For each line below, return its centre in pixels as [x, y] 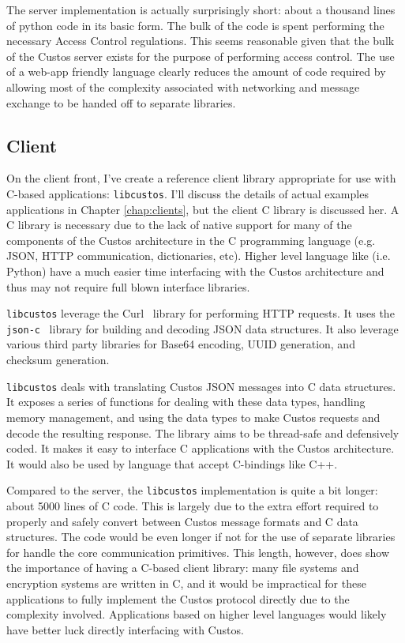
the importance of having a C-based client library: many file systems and [183, 568]
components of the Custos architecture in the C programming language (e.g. [191, 240]
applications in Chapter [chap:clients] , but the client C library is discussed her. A [203, 209]
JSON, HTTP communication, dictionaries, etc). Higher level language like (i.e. [199, 256]
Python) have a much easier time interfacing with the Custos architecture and [195, 271]
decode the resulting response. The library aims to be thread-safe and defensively [203, 432]
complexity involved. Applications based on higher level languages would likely [197, 614]
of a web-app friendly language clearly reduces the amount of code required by [196, 71]
